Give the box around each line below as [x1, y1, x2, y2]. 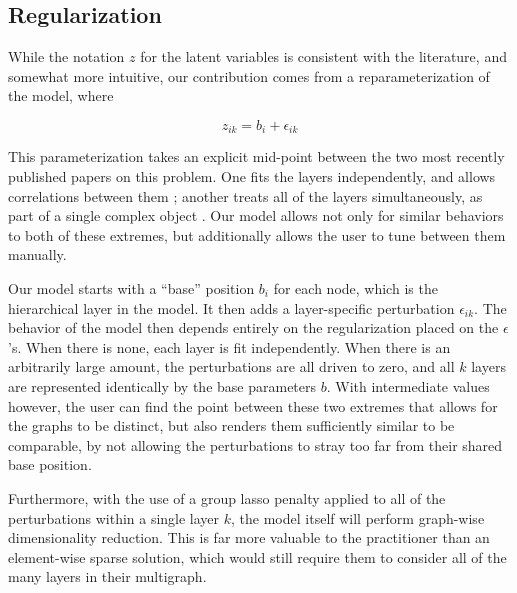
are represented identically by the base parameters [8, 375, 317, 396]
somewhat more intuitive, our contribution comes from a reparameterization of [8, 65, 490, 86]
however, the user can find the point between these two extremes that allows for [8, 395, 498, 416]
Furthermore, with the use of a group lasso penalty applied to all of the [8, 487, 446, 508]
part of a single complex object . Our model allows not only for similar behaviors [8, 205, 504, 226]
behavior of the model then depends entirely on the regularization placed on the [8, 317, 499, 338]
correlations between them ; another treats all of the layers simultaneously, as [8, 185, 483, 206]
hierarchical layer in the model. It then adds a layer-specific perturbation [8, 297, 455, 318]
